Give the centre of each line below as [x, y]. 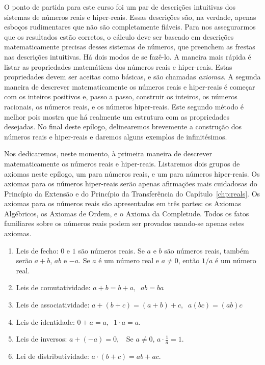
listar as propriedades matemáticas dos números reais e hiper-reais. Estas [118, 66]
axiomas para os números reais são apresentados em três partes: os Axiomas [123, 203]
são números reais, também [207, 250]
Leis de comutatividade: [53, 287]
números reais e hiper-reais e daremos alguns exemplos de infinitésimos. [116, 136]
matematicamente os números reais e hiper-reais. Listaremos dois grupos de [122, 163]
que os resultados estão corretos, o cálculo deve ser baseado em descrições [119, 36]
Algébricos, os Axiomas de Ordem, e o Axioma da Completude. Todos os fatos [127, 213]
